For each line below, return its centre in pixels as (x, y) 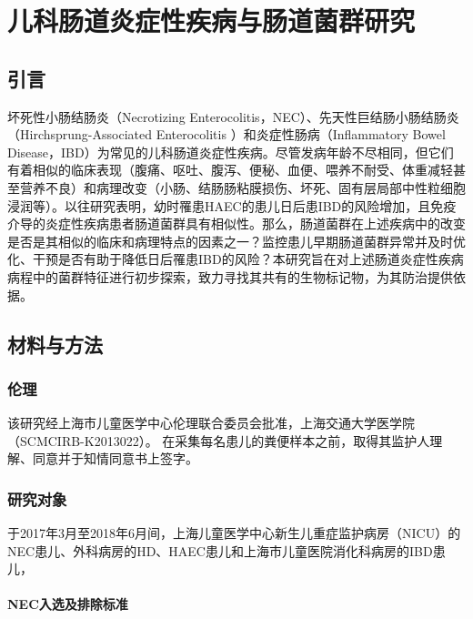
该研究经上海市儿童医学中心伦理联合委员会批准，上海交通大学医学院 (211, 423)
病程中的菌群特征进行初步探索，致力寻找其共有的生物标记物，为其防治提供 (230, 276)
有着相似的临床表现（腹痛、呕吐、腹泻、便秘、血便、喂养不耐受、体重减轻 (230, 170)
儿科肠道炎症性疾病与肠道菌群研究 (211, 20)
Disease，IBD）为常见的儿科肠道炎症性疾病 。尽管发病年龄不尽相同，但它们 (231, 152)
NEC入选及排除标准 (68, 604)
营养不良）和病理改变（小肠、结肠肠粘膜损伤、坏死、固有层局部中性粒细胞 (242, 187)
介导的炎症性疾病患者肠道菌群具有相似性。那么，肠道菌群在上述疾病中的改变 (236, 223)
